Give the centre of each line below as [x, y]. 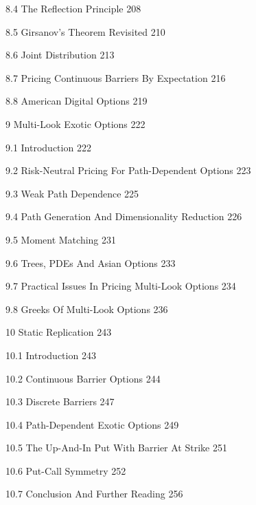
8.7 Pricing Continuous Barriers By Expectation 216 [116, 77]
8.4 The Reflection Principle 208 [73, 8]
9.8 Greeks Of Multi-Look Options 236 [87, 309]
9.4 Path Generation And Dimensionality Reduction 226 [124, 216]
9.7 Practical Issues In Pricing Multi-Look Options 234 [121, 286]
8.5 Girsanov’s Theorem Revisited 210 [85, 31]
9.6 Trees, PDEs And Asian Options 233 [91, 262]
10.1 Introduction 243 [51, 355]
